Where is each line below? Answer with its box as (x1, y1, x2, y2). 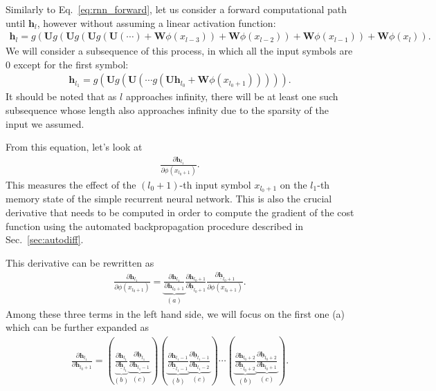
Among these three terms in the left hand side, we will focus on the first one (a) (6, 306, 345, 321)
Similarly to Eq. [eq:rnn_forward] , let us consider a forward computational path (6, 2, 347, 16)
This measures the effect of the (6, 177, 136, 191)
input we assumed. (6, 116, 84, 131)
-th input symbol (179, 177, 251, 191)
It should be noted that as (6, 89, 117, 104)
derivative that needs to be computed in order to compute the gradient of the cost (6, 205, 354, 220)
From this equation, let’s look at (6, 140, 143, 154)
